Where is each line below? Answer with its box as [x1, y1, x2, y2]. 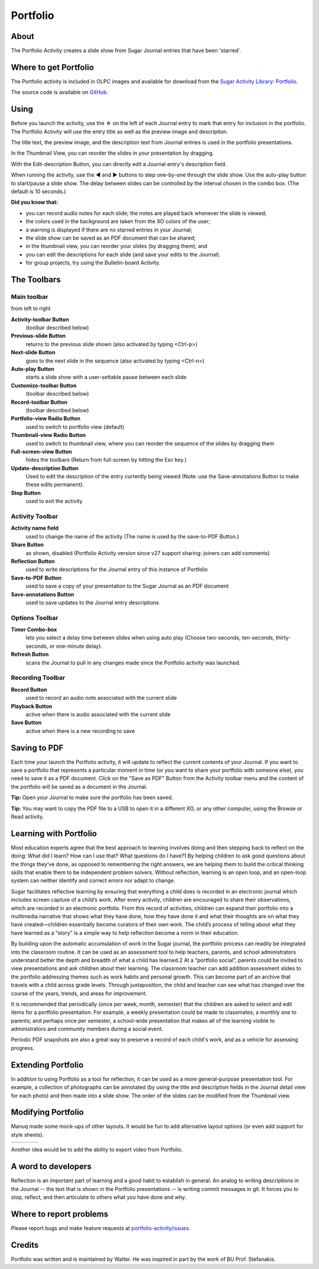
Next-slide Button [11, 349, 56, 356]
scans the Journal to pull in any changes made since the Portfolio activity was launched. [25, 659, 241, 666]
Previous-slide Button [11, 332, 66, 340]
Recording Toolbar [11, 674, 66, 682]
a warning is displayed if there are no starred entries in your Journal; [25, 226, 193, 233]
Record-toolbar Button [11, 399, 68, 406]
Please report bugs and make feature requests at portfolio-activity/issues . [11, 1224, 191, 1231]
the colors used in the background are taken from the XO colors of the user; [25, 218, 210, 225]
